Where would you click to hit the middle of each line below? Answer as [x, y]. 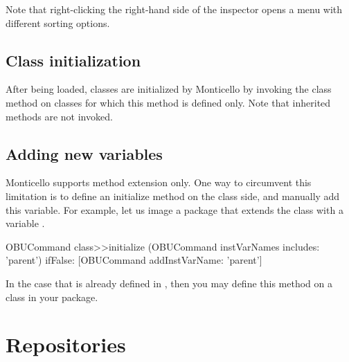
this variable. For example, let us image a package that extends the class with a [174, 209]
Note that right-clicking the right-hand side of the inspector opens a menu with [174, 9]
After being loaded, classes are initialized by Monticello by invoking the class [169, 89]
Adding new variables [84, 153]
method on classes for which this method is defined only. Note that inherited [168, 102]
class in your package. [52, 297]
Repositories [66, 344]
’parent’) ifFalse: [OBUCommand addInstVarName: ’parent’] [134, 260]
